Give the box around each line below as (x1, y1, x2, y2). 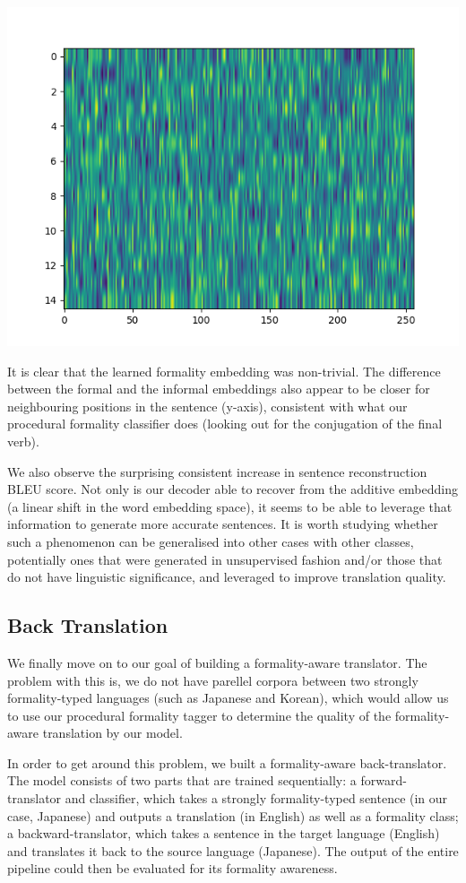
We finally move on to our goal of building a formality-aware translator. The (7, 653, 427, 671)
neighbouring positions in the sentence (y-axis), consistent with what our (7, 396, 408, 415)
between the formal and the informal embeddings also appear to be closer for (7, 379, 430, 398)
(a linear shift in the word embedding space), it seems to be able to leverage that (7, 497, 453, 515)
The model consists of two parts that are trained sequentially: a (7, 771, 357, 790)
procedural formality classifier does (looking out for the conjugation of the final (7, 414, 443, 433)
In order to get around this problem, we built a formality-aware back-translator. (7, 753, 447, 772)
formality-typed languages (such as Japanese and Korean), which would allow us (7, 688, 449, 707)
